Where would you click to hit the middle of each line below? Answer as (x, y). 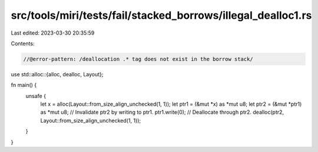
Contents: (23, 43)
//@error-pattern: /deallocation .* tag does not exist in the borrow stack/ (138, 59)
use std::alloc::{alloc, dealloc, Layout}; (57, 74)
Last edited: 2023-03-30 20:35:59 (53, 33)
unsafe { (36, 96)
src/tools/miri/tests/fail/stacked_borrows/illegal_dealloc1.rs (161, 15)
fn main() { (24, 85)
